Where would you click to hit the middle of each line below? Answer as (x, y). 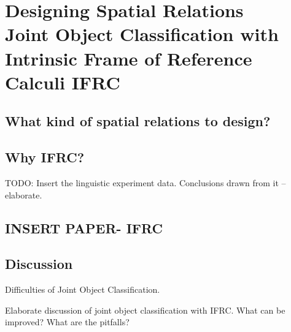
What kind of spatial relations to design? (138, 121)
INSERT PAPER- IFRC (84, 228)
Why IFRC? (45, 157)
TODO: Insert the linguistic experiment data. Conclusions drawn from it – (145, 182)
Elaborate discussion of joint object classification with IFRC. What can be (145, 310)
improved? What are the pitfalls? (67, 322)
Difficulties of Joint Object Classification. (83, 289)
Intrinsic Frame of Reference (129, 58)
